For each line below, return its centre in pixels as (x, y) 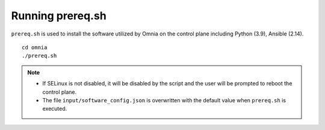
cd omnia (35, 47)
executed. (55, 109)
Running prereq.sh (59, 16)
